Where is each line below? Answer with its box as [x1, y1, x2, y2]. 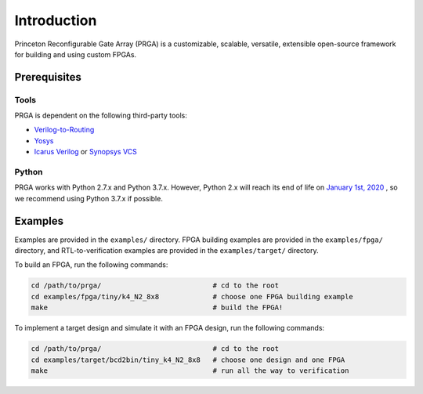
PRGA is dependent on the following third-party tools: [14, 110, 188, 121]
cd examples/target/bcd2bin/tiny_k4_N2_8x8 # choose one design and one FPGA [31, 355, 345, 364]
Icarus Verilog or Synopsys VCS [34, 147, 137, 157]
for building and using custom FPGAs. [14, 49, 137, 59]
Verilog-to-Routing [34, 125, 95, 135]
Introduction [14, 12, 97, 29]
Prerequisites [14, 70, 81, 84]
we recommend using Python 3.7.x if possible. [14, 193, 164, 203]
